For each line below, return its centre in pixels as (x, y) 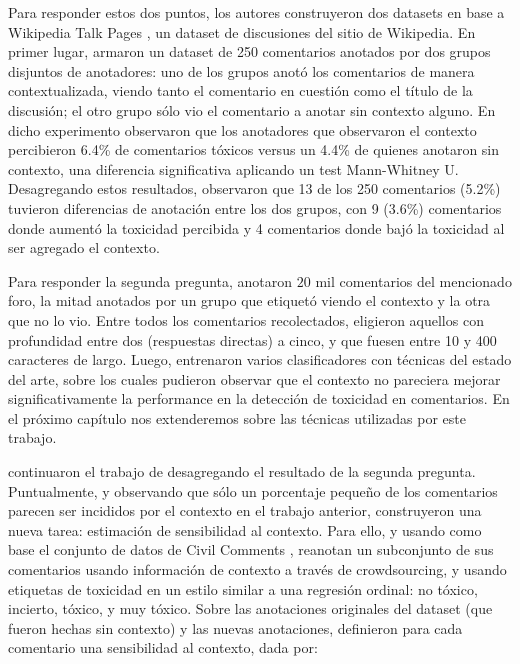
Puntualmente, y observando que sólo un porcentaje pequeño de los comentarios (253, 490)
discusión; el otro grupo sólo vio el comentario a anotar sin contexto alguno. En (252, 109)
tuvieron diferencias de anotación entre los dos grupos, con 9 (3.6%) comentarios (255, 207)
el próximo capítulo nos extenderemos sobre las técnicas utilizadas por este (237, 417)
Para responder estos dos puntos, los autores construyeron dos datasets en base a (256, 12)
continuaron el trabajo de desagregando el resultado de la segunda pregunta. (242, 471)
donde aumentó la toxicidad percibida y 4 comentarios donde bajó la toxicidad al (256, 227)
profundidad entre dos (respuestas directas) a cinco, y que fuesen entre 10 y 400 (252, 339)
